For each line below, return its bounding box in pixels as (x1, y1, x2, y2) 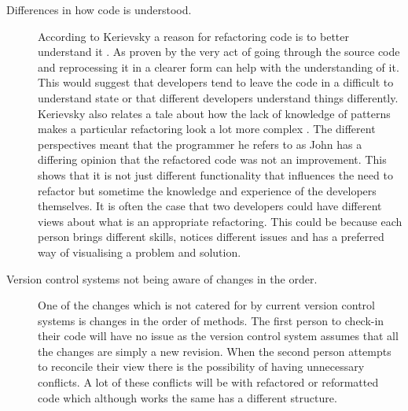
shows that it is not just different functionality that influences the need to (38, 166, 393, 183)
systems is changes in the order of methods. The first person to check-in (38, 312, 384, 328)
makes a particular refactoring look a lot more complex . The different (38, 120, 376, 137)
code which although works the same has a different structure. (38, 389, 337, 405)
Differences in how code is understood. (6, 2, 192, 17)
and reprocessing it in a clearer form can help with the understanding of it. (38, 58, 399, 75)
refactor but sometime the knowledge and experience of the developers (38, 182, 377, 198)
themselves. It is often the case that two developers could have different (38, 198, 382, 214)
